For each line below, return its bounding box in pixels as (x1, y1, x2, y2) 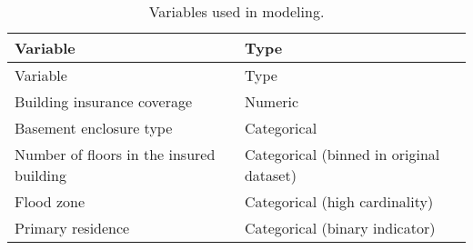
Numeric (244, 91, 299, 112)
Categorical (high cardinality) (244, 191, 434, 212)
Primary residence (15, 217, 130, 238)
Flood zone (15, 191, 86, 212)
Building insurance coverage (15, 91, 193, 112)
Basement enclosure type (15, 117, 173, 138)
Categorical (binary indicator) (244, 217, 436, 238)
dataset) (244, 165, 297, 185)
